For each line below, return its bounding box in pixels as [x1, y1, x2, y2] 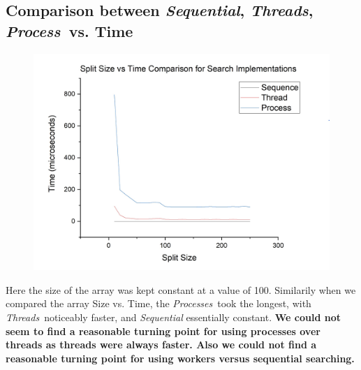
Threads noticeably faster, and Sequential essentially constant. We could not [6, 309, 341, 324]
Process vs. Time [6, 20, 133, 41]
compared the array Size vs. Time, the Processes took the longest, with [6, 296, 311, 311]
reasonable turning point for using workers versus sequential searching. [6, 350, 355, 365]
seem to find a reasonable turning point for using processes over [6, 323, 321, 338]
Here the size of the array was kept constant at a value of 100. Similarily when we [6, 282, 356, 297]
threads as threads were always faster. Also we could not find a [6, 337, 317, 352]
